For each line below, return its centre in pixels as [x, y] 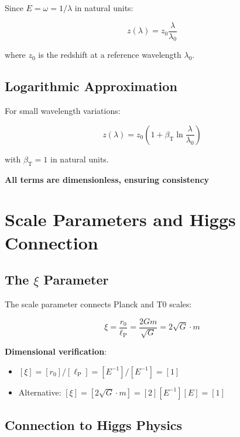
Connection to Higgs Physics [94, 425]
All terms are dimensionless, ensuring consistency [107, 179]
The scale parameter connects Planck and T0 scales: [98, 304]
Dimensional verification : [56, 351]
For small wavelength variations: [63, 111]
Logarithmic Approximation [91, 86]
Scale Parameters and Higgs [120, 219]
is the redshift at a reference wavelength [110, 55]
